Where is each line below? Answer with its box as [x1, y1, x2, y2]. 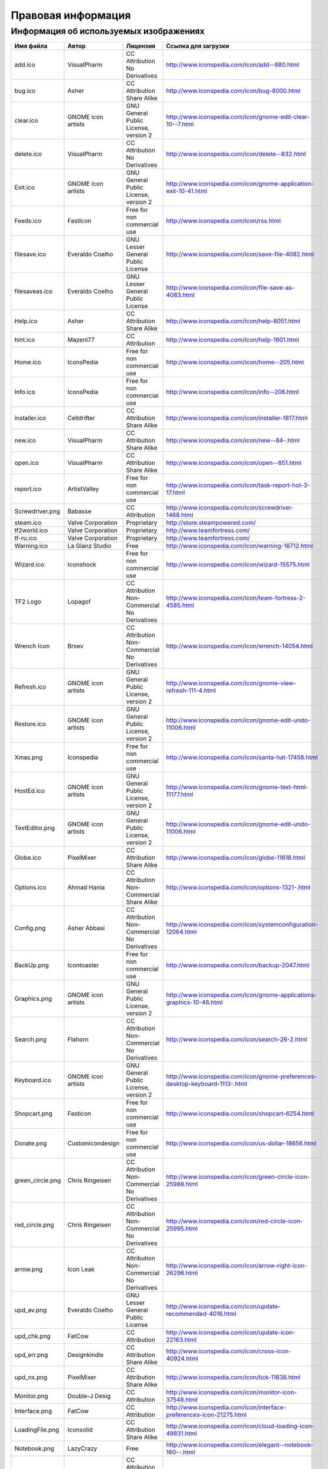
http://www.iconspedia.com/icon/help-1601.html [166, 336, 300, 344]
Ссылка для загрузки [166, 42, 229, 50]
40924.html [166, 1354, 199, 1363]
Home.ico [14, 358, 41, 367]
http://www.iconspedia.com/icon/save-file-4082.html [166, 250, 314, 259]
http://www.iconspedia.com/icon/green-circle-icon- [166, 1173, 310, 1181]
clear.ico [14, 116, 38, 125]
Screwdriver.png [14, 507, 61, 515]
